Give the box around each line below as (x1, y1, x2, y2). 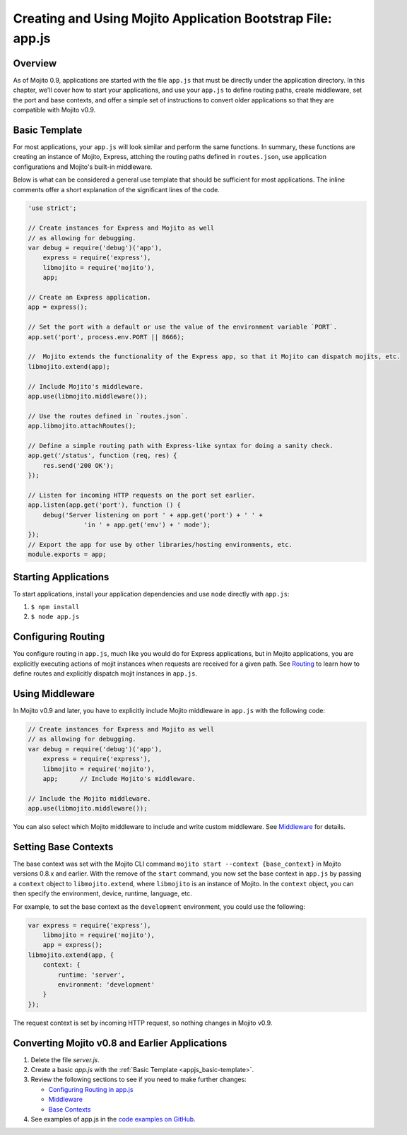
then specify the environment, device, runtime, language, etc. (13, 889, 192, 898)
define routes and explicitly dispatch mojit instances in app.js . (13, 669, 198, 678)
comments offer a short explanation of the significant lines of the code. (13, 185, 220, 194)
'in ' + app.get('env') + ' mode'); (83, 520, 211, 529)
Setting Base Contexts (13, 841, 114, 853)
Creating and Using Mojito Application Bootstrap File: (13, 11, 332, 26)
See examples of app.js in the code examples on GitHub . (30, 1115, 196, 1123)
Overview (13, 57, 57, 69)
